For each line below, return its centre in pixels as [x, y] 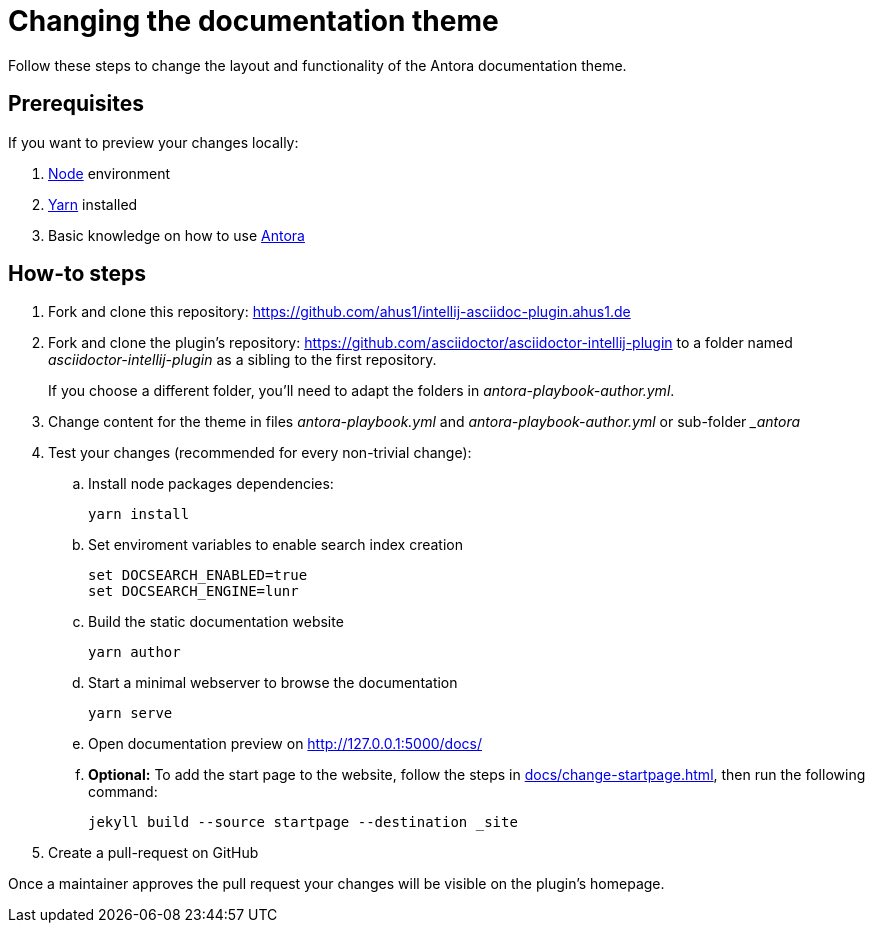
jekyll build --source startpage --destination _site [303, 822]
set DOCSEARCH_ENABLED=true [198, 575]
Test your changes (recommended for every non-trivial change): [260, 453]
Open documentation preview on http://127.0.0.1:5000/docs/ [285, 744]
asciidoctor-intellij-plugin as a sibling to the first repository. [242, 360]
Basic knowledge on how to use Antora [176, 235]
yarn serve [130, 713]
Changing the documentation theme [253, 21]
